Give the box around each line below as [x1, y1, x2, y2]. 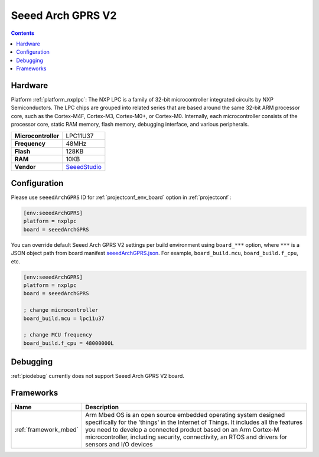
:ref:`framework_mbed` [14, 426, 79, 434]
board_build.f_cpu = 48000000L [23, 340, 115, 347]
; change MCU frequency [23, 331, 93, 338]
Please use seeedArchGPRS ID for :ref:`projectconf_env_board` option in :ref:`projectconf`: [11, 194, 232, 201]
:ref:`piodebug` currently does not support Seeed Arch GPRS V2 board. [11, 373, 184, 380]
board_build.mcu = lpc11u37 [23, 315, 105, 322]
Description [84, 403, 119, 412]
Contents [11, 30, 35, 37]
